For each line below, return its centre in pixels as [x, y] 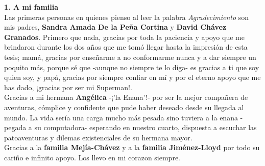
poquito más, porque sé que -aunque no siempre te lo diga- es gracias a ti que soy [132, 67]
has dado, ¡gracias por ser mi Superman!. [68, 87]
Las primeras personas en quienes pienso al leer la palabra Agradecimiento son [127, 17]
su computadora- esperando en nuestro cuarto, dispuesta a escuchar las [146, 127]
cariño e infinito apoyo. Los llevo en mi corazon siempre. [92, 157]
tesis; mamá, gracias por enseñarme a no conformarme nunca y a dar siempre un [130, 57]
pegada [15, 127]
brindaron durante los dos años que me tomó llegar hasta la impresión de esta [126, 47]
